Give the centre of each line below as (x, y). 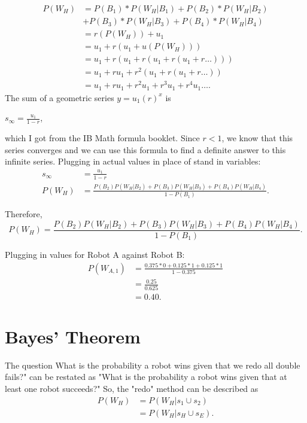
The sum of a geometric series (60, 97)
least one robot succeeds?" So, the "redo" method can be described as (132, 389)
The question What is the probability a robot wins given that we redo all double (153, 365)
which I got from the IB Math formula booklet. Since (102, 138)
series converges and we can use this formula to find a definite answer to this (145, 149)
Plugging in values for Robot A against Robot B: (95, 254)
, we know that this (257, 138)
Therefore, (24, 214)
